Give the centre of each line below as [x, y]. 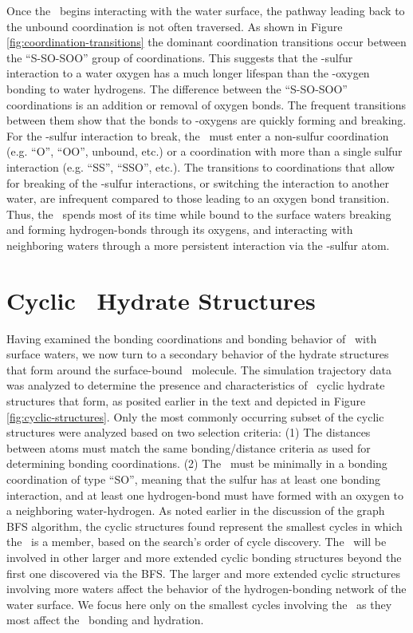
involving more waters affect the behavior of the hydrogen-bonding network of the [206, 589]
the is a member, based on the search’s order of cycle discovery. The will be [197, 542]
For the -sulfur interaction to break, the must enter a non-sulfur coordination [198, 135]
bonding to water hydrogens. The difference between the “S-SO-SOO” [177, 88]
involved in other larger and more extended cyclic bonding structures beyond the [204, 557]
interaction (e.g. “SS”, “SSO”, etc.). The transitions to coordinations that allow [201, 166]
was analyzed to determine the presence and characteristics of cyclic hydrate [196, 385]
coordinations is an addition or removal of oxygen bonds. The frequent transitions [206, 104]
